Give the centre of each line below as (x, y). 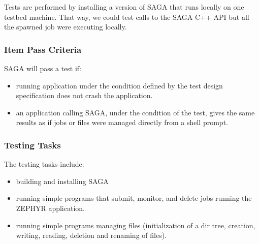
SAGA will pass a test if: (43, 68)
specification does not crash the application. (84, 95)
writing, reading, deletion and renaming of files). (91, 235)
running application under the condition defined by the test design (119, 85)
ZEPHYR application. (50, 208)
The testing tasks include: (44, 164)
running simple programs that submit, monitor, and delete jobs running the (134, 198)
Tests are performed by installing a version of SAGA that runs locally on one (124, 7)
